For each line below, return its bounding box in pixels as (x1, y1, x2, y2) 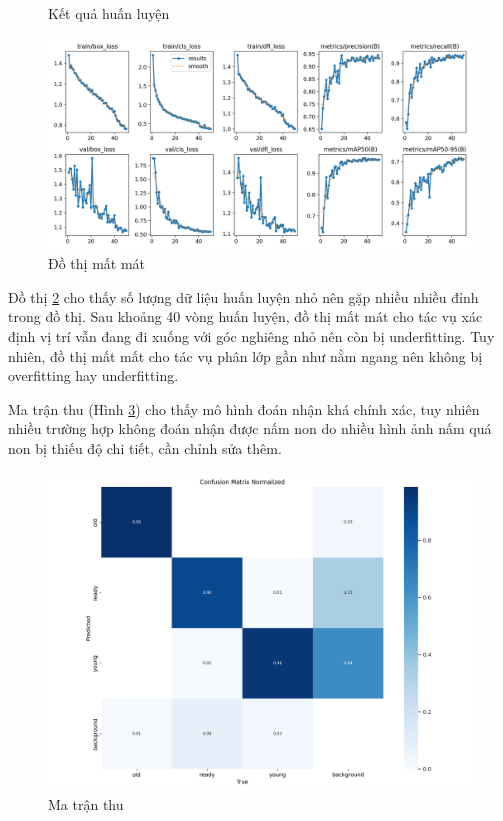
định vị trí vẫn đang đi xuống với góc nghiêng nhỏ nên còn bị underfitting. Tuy (8, 325, 495, 346)
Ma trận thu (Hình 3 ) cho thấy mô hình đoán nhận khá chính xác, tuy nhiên (8, 398, 480, 419)
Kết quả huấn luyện (48, 3, 170, 23)
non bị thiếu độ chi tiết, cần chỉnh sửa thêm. (8, 437, 282, 458)
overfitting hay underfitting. (8, 365, 179, 386)
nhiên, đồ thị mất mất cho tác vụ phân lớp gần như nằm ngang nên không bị (8, 345, 483, 366)
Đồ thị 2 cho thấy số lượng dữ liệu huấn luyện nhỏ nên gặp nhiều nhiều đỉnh (8, 286, 479, 307)
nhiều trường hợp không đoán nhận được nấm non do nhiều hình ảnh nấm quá (8, 418, 492, 439)
